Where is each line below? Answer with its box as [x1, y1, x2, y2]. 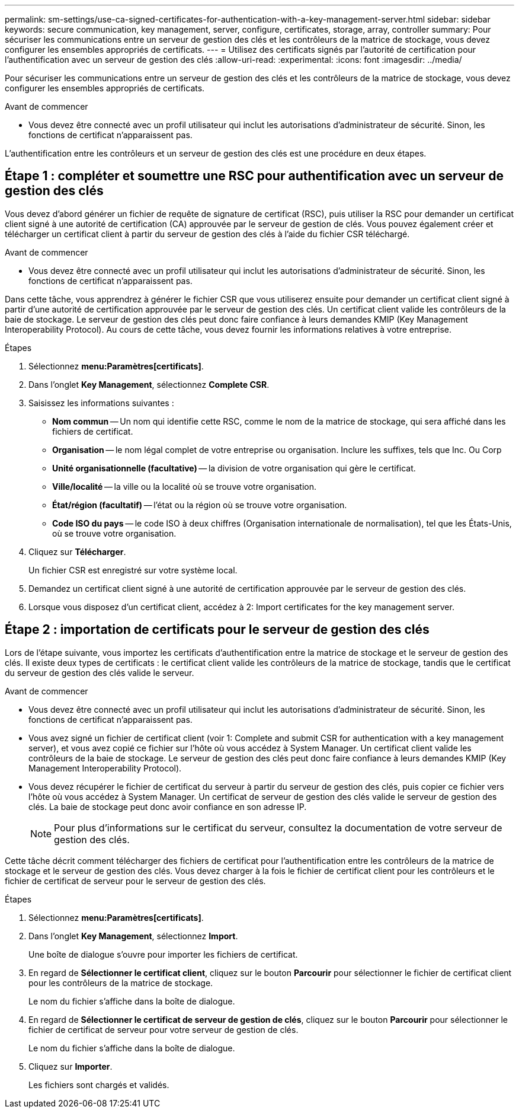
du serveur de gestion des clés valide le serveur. [5, 667, 194, 678]
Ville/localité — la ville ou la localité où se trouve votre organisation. [52, 481, 316, 492]
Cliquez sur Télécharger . [28, 546, 126, 557]
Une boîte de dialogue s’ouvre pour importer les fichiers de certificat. [28, 949, 298, 959]
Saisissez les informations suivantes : [28, 397, 174, 408]
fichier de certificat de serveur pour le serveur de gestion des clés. [5, 875, 266, 886]
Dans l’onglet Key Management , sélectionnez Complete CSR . [28, 379, 270, 390]
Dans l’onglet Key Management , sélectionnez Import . [28, 930, 238, 941]
